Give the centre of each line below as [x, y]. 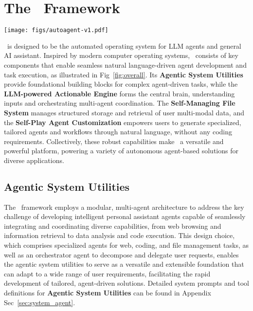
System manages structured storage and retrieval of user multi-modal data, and [124, 112]
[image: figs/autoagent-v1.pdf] [56, 30]
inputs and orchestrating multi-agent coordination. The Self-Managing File [120, 103]
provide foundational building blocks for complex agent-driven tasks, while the [121, 84]
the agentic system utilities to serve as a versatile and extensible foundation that [124, 264]
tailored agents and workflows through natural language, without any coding [118, 132]
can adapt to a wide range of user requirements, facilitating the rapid [107, 273]
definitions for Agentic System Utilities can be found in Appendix [108, 293]
